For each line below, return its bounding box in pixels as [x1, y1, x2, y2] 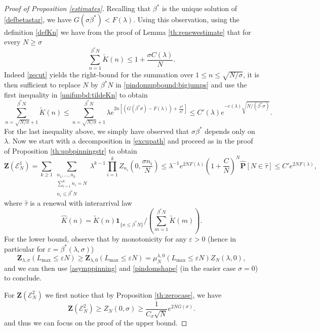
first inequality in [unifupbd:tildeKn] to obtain [4, 89, 148, 100]
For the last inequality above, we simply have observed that [4, 125, 189, 136]
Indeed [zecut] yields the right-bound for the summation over [4, 69, 193, 80]
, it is [243, 69, 260, 80]
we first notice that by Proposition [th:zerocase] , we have [45, 289, 222, 300]
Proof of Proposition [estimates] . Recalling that [4, 3, 151, 13]
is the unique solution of [162, 3, 237, 13]
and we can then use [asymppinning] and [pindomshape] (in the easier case [4, 262, 236, 273]
